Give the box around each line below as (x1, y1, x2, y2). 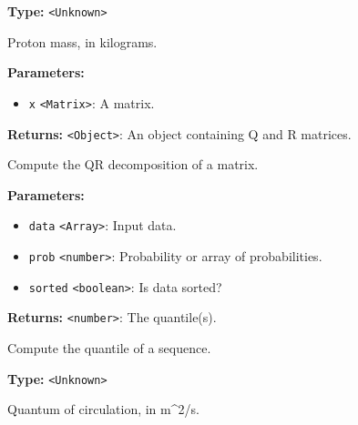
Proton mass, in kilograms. (7, 32, 158, 51)
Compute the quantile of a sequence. (7, 338, 211, 357)
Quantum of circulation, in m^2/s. (7, 400, 199, 419)
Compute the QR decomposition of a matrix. (7, 155, 259, 174)
